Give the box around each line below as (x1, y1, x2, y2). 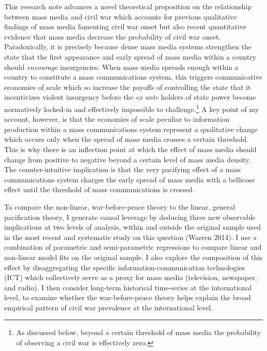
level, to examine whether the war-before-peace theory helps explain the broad (4, 292, 251, 303)
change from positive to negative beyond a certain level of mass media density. (4, 154, 251, 164)
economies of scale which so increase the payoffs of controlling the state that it (4, 81, 251, 92)
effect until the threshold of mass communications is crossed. (4, 184, 195, 195)
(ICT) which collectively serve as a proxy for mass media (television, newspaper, (4, 272, 257, 283)
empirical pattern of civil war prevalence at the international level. (4, 302, 213, 312)
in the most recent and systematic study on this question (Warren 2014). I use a (4, 231, 257, 242)
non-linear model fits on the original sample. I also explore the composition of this (4, 251, 263, 262)
